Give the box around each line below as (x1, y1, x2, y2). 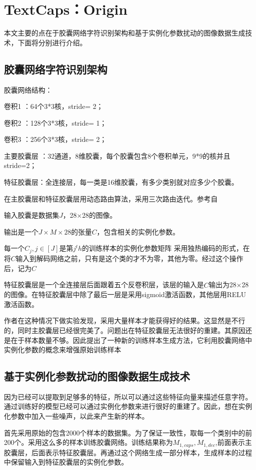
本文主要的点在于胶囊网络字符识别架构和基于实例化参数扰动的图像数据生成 (4, 28, 245, 38)
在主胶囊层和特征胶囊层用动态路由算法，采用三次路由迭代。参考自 (4, 193, 218, 203)
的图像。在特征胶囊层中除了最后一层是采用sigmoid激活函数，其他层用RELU (4, 289, 246, 300)
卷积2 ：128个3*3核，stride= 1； (4, 117, 107, 128)
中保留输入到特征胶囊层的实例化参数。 (4, 457, 128, 467)
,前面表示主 (215, 437, 252, 447)
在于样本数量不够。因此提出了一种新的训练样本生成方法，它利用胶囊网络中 (10, 335, 252, 345)
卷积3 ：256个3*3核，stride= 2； (4, 134, 107, 144)
